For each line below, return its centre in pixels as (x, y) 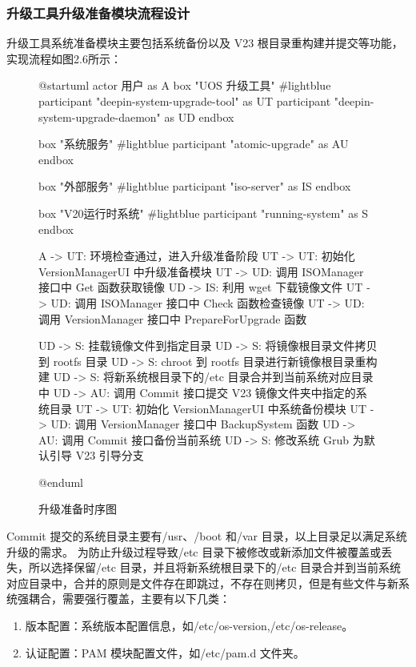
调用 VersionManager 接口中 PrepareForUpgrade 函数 (173, 318)
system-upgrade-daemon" (100, 117)
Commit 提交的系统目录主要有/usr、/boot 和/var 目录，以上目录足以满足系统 (207, 536)
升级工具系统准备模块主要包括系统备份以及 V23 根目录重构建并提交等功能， (205, 43)
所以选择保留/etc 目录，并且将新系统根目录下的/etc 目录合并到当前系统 (215, 567)
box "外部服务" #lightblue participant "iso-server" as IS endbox (195, 186)
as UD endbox (199, 117)
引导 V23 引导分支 (96, 455)
